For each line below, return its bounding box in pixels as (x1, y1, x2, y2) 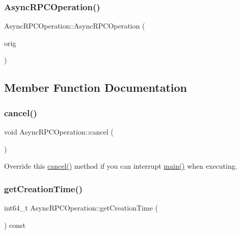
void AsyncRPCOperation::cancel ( (4, 126, 114, 137)
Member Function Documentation (4, 80, 188, 95)
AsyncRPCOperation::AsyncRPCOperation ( (4, 20, 145, 31)
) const (4, 219, 26, 230)
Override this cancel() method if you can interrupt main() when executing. (4, 161, 237, 171)
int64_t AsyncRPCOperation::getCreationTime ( (4, 202, 158, 213)
